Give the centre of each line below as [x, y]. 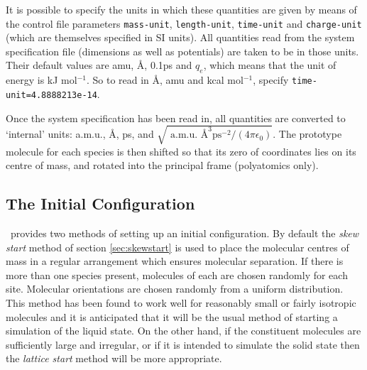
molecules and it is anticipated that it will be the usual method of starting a [172, 316]
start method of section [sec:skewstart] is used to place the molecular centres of [177, 247]
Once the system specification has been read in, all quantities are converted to [176, 118]
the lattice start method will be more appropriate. [114, 358]
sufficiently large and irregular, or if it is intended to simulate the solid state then [183, 344]
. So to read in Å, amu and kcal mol [165, 80]
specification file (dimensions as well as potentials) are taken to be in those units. [182, 51]
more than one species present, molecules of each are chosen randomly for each [177, 274]
